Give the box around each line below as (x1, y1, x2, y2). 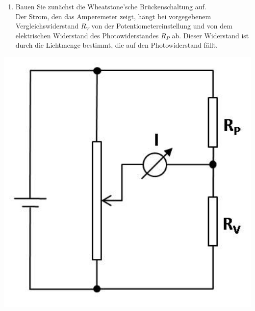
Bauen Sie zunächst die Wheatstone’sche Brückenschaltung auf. (15, 1, 206, 11)
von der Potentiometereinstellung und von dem (91, 21, 232, 31)
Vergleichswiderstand (15, 21, 78, 31)
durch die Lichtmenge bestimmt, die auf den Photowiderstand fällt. (15, 40, 218, 50)
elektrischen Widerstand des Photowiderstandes (15, 30, 159, 40)
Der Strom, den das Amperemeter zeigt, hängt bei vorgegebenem (15, 11, 211, 21)
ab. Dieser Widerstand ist (172, 30, 249, 40)
